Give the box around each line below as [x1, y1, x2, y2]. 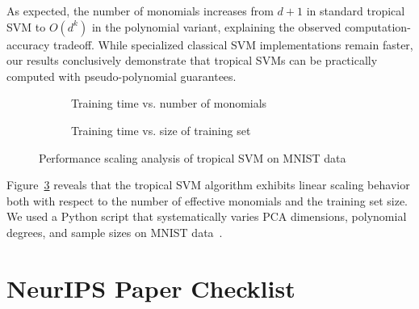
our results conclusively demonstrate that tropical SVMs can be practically [6, 52, 378, 69]
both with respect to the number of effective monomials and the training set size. [6, 192, 408, 209]
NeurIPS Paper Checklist [6, 271, 295, 304]
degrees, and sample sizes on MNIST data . [6, 223, 223, 240]
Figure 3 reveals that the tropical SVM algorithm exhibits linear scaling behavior [6, 176, 410, 193]
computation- [345, 18, 411, 35]
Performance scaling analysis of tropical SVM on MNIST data [39, 149, 346, 166]
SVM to [6, 18, 46, 35]
